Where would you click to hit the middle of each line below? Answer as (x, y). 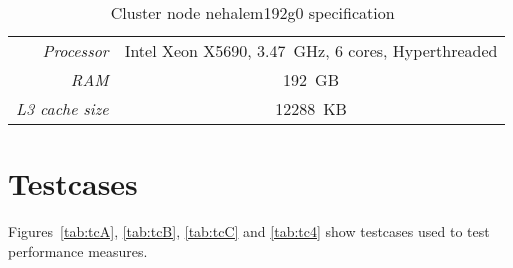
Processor (75, 50)
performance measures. (78, 250)
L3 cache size (62, 108)
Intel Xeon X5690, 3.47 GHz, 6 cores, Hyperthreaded (311, 50)
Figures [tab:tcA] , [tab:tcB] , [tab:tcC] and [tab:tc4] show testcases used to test (249, 231)
